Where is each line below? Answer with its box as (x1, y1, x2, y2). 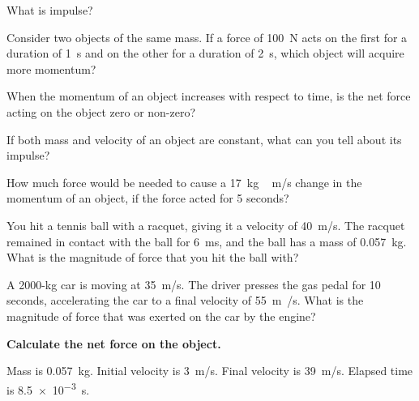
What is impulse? (6, 2, 93, 18)
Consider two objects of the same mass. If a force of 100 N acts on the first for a (6, 28, 408, 45)
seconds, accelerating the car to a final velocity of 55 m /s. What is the (6, 292, 364, 309)
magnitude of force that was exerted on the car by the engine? (6, 307, 316, 324)
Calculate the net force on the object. (6, 335, 221, 352)
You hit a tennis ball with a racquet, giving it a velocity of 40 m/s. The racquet (6, 216, 405, 233)
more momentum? (6, 60, 96, 77)
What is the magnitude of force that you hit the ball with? (6, 249, 299, 266)
